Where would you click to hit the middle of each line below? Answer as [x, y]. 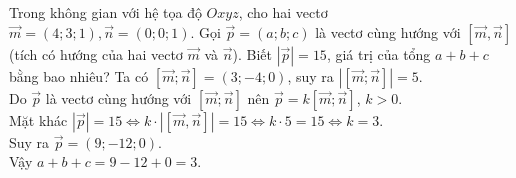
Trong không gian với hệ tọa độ [105, 12]
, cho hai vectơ [283, 12]
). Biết [252, 53]
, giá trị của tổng [378, 53]
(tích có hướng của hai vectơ [96, 53]
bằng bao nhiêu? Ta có [79, 75]
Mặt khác [38, 119]
